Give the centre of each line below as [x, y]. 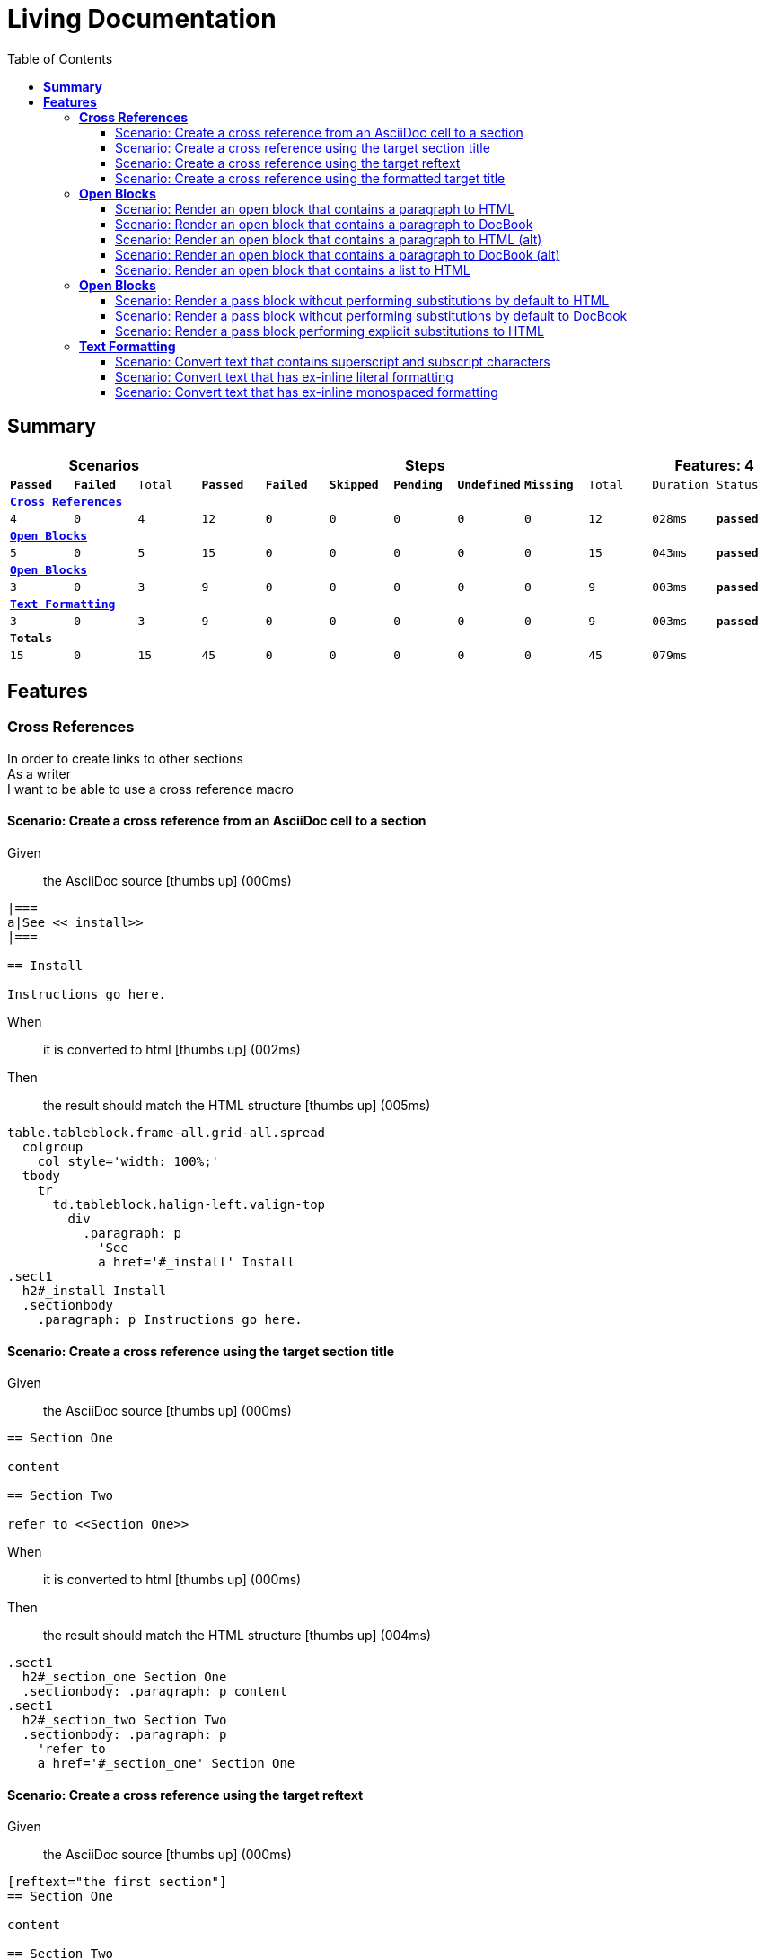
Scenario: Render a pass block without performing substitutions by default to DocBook [371, 315]
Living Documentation [142, 19]
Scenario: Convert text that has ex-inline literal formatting [284, 376]
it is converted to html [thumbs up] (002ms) [172, 1050]
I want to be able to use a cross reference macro [150, 789]
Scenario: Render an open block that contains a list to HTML [293, 269]
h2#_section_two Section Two [124, 1720]
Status [737, 484]
